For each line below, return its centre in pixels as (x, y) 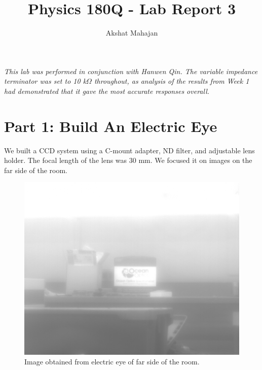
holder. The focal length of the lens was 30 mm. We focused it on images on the (128, 160)
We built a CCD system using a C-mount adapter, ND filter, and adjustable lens (129, 150)
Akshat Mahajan (132, 33)
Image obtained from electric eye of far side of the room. (112, 362)
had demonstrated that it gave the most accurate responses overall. (107, 91)
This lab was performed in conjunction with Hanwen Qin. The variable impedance (131, 71)
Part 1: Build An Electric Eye (111, 126)
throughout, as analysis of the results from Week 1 (172, 81)
